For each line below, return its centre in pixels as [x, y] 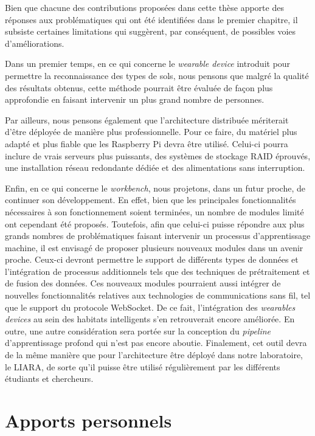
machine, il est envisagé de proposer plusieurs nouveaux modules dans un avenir [154, 247]
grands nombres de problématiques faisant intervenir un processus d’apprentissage [158, 236]
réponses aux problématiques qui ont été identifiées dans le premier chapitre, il [151, 19]
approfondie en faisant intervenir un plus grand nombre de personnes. [135, 99]
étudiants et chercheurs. [49, 379]
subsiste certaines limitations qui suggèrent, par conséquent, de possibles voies [151, 31]
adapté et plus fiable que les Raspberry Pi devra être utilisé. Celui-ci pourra [147, 143]
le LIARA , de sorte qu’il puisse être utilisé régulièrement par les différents [143, 366]
